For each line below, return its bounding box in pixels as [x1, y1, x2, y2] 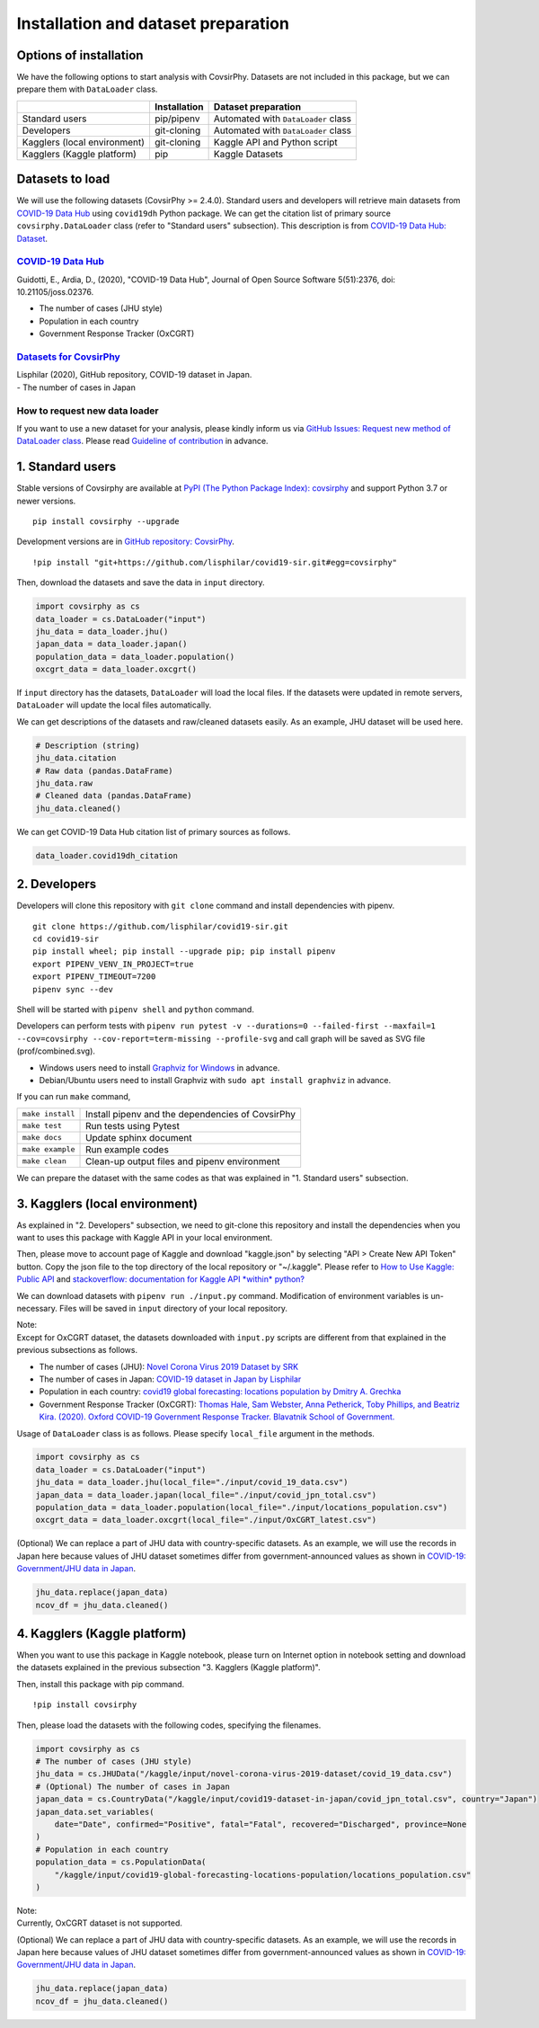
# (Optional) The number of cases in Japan [35, 1781, 231, 1792]
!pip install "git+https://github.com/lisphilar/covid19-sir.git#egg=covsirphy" [32, 557, 398, 567]
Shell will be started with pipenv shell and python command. [16, 1004, 255, 1015]
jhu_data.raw [35, 778, 93, 788]
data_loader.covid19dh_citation [35, 850, 179, 860]
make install [22, 1109, 75, 1119]
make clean [22, 1156, 67, 1166]
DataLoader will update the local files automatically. [16, 699, 212, 710]
